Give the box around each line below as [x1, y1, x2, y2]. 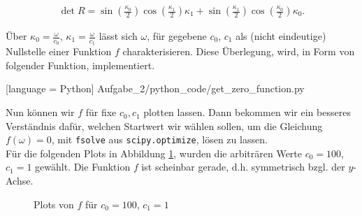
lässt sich [99, 29, 138, 43]
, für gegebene [147, 29, 207, 43]
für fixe [85, 105, 117, 120]
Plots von [34, 196, 74, 211]
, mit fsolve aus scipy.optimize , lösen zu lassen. [51, 132, 268, 147]
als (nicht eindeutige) [236, 29, 326, 43]
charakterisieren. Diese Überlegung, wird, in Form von [122, 44, 355, 59]
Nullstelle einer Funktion [6, 44, 112, 59]
